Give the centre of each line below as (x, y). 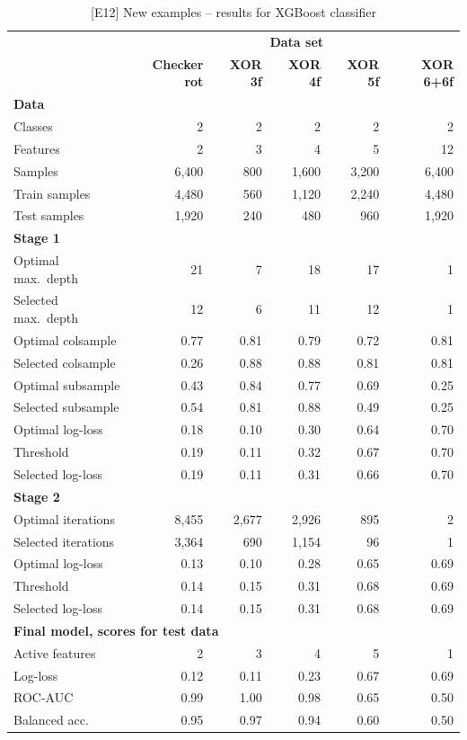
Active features (55, 652)
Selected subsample (66, 407)
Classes (33, 125)
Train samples (52, 193)
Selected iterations (64, 541)
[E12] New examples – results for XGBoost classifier (233, 12)
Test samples (49, 215)
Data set (297, 41)
